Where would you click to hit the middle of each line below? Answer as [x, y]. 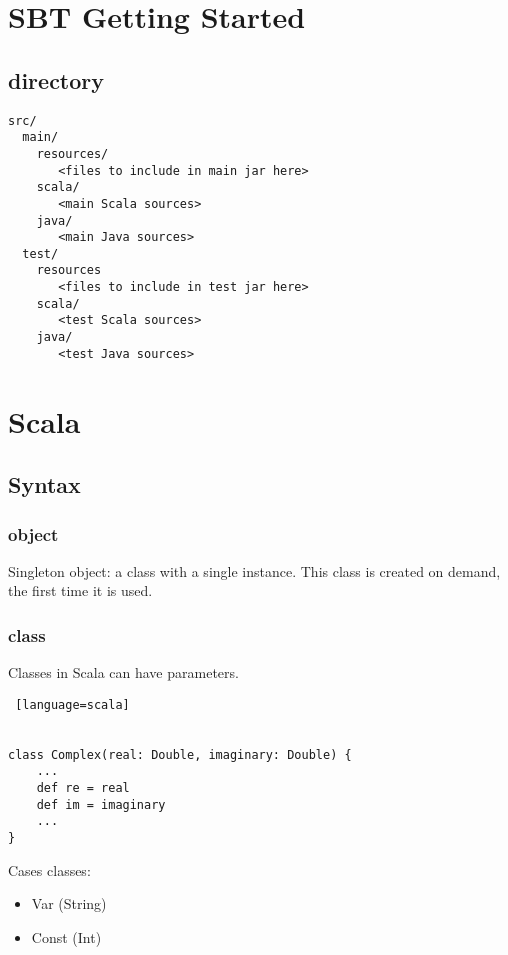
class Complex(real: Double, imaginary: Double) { [180, 754]
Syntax [44, 484]
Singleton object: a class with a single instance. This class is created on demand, [254, 570]
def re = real [83, 788]
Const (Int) [66, 936]
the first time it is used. [80, 590]
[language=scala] [72, 704]
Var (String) [69, 903]
